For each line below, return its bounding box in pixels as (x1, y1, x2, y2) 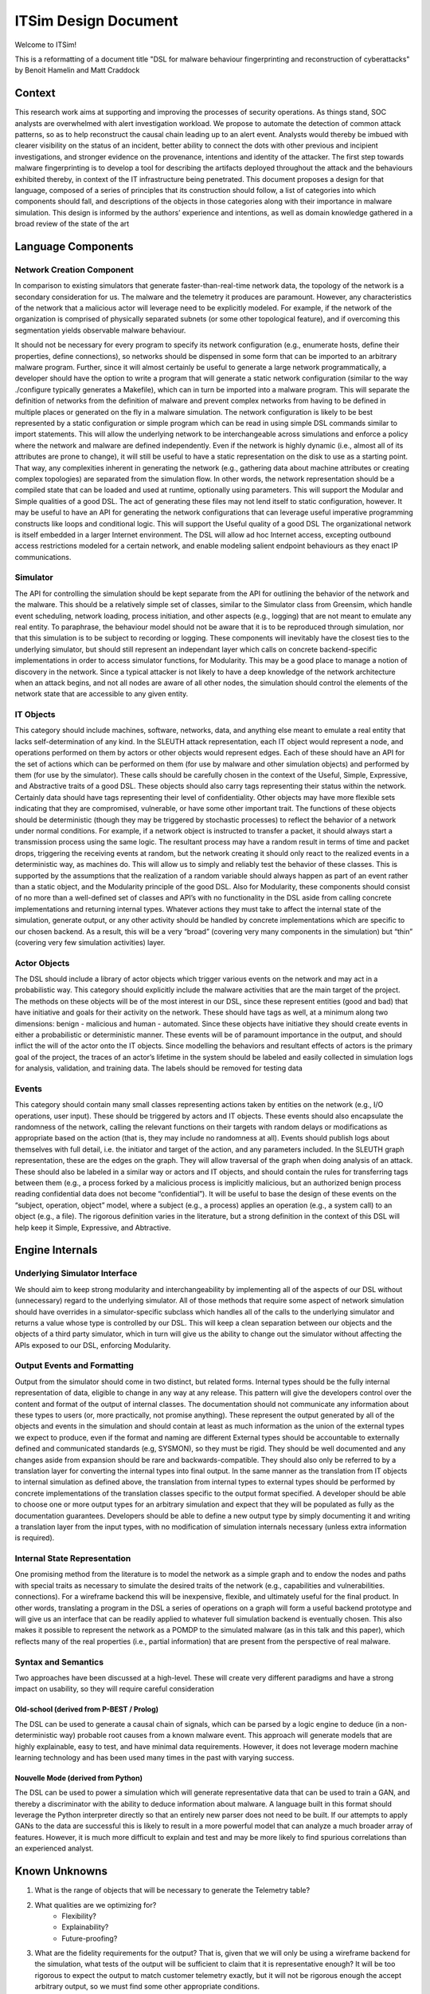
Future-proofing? (61, 1933, 118, 1943)
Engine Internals (14, 1243, 98, 1257)
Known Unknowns (14, 1865, 107, 1878)
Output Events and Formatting (14, 1360, 135, 1371)
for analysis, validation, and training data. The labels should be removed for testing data (14, 1063, 303, 1073)
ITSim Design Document (14, 12, 178, 30)
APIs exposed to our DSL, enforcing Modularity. (14, 1340, 171, 1350)
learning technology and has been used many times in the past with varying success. (14, 1752, 295, 1762)
